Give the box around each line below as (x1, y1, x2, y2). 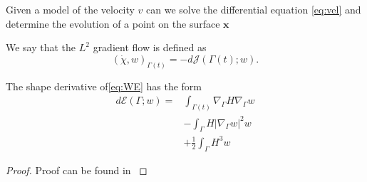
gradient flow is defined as (93, 40, 207, 55)
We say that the (6, 40, 76, 55)
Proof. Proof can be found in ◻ (6, 162, 148, 177)
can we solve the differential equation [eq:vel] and (146, 2, 361, 16)
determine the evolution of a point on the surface (6, 16, 220, 31)
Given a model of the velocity (6, 2, 135, 16)
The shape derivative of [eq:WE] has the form (6, 78, 202, 93)
